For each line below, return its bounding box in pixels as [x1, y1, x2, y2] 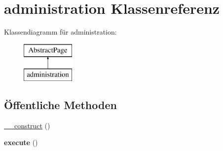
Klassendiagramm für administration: [4, 27, 117, 37]
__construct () [4, 120, 50, 131]
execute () [4, 137, 38, 147]
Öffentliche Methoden [4, 97, 117, 113]
